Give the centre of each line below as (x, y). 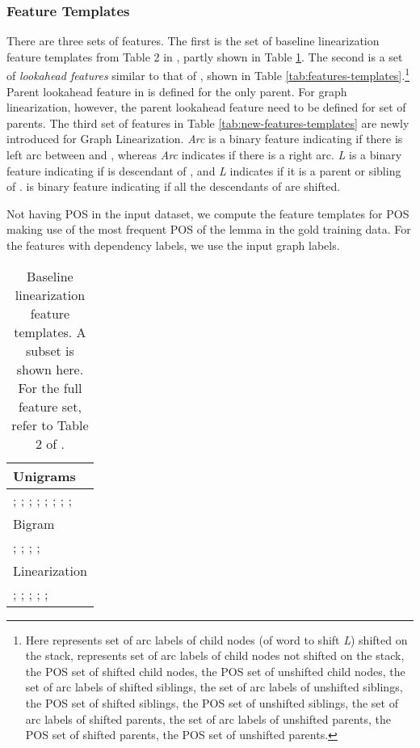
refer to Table (50, 425)
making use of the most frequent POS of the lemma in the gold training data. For (209, 229)
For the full (50, 387)
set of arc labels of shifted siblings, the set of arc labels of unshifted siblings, (214, 687)
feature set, (50, 406)
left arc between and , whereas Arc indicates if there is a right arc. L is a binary (204, 155)
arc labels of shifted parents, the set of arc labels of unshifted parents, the (208, 718)
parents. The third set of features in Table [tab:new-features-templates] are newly (208, 123)
